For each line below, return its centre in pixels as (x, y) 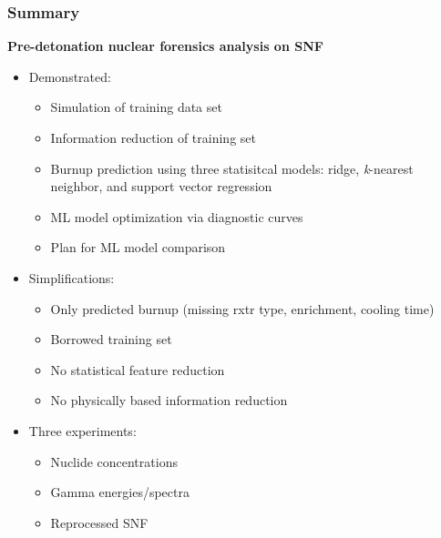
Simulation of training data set (136, 107)
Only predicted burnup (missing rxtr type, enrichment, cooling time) (242, 308)
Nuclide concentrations (114, 461)
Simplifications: (72, 277)
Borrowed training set (111, 339)
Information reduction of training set (153, 137)
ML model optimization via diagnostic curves (177, 216)
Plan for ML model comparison (138, 247)
